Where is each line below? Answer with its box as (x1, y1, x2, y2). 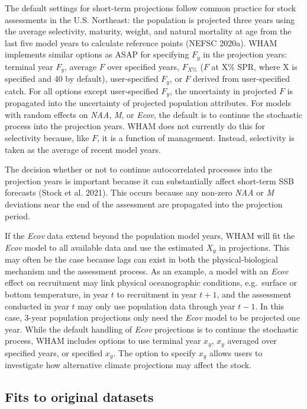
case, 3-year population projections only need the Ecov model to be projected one (5, 311, 300, 324)
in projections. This (219, 241, 290, 253)
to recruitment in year (117, 287, 197, 300)
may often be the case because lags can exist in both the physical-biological (5, 253, 278, 266)
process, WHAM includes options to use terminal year (5, 334, 201, 347)
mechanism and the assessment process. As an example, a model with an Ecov (5, 264, 288, 277)
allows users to (209, 346, 263, 359)
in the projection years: (203, 48, 287, 60)
